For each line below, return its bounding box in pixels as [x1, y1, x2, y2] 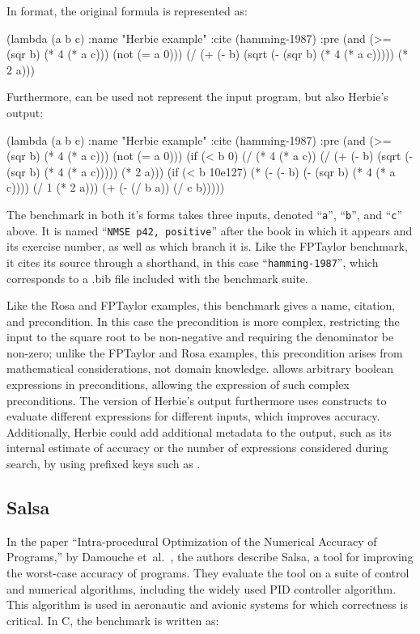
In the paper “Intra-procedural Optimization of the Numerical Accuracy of [6, 532, 377, 549]
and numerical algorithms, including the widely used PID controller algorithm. [6, 580, 397, 597]
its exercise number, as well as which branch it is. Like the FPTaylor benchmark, [6, 238, 408, 255]
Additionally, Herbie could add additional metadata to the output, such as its [6, 423, 392, 440]
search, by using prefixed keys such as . [6, 455, 201, 472]
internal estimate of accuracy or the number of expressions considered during [6, 439, 388, 456]
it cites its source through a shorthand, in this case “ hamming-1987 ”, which [6, 253, 379, 270]
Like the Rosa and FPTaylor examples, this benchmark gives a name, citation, [6, 297, 396, 314]
